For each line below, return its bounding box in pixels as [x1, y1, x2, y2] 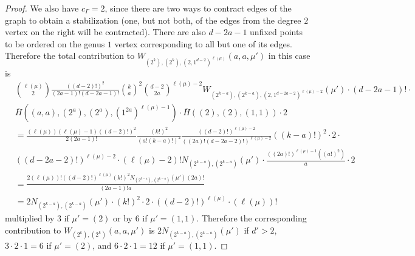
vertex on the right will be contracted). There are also [5, 25, 206, 38]
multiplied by [5, 212, 55, 224]
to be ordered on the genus [5, 37, 105, 50]
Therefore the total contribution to [5, 49, 135, 62]
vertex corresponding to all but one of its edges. [114, 37, 293, 50]
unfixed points [250, 25, 303, 38]
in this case [268, 49, 310, 62]
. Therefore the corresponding [196, 212, 307, 224]
